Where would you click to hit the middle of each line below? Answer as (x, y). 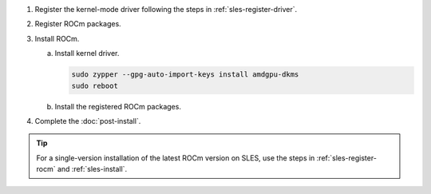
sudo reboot (95, 85)
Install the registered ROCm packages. (118, 106)
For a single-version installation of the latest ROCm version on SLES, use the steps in (176, 158)
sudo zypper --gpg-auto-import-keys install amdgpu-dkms (185, 75)
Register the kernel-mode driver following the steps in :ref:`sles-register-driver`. (166, 9)
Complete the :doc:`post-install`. (88, 121)
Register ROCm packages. (78, 24)
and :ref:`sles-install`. (92, 169)
